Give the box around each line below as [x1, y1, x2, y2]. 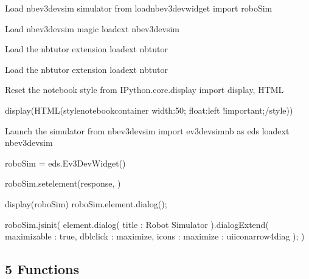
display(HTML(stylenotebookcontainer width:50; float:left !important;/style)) [5, 103, 293, 116]
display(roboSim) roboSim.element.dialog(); [5, 197, 167, 210]
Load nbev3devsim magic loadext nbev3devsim [5, 22, 179, 35]
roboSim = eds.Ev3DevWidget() [5, 156, 126, 169]
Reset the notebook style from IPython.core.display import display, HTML [5, 83, 284, 96]
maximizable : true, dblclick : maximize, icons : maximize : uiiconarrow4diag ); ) [5, 230, 305, 243]
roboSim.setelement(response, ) [5, 177, 121, 190]
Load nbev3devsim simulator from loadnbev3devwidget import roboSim [5, 2, 273, 14]
